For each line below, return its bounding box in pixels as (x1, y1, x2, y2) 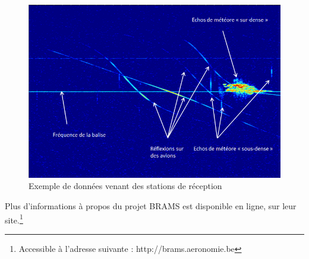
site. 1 (5, 212, 23, 226)
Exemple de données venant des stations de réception (29, 180, 222, 192)
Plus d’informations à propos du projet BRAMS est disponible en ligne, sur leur (5, 199, 297, 212)
